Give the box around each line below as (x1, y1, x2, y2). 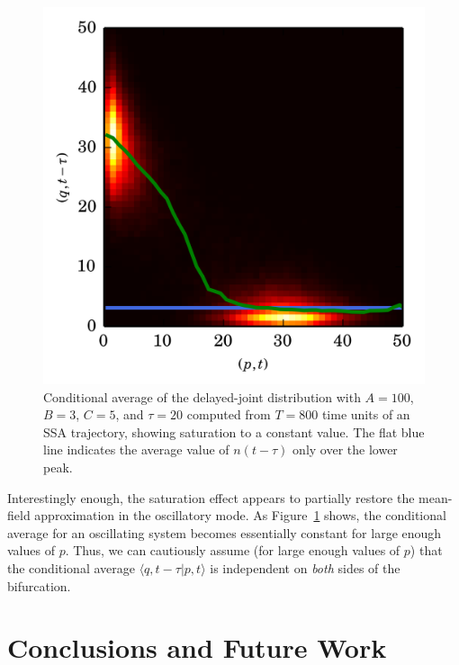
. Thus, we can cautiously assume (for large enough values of (65, 541, 400, 560)
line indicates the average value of (43, 440, 229, 459)
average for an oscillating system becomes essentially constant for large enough (7, 523, 442, 542)
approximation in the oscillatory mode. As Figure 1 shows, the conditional (34, 506, 446, 525)
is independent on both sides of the (210, 558, 400, 577)
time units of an (321, 405, 410, 424)
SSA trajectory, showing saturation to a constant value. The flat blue (43, 422, 425, 441)
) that (409, 541, 443, 560)
